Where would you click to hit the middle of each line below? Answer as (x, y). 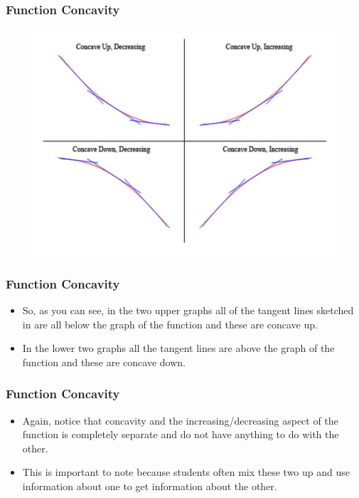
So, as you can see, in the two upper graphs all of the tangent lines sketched (188, 310)
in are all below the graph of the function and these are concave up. (170, 324)
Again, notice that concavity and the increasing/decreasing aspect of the (180, 420)
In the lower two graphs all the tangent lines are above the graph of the (178, 348)
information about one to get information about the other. (150, 486)
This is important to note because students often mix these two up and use (186, 472)
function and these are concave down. (104, 362)
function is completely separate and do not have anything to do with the (181, 434)
